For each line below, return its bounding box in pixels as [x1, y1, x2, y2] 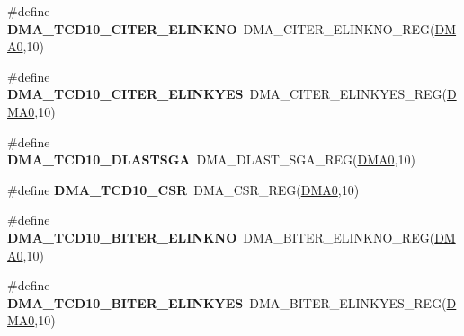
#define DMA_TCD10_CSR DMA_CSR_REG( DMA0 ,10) [7, 180, 360, 199]
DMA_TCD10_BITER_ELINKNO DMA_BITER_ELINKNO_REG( [7, 227, 435, 246]
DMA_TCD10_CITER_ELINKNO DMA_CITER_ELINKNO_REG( [7, 19, 435, 38]
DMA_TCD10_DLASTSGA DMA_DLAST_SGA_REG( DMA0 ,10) [7, 150, 415, 169]
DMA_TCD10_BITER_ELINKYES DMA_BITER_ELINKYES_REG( [7, 293, 447, 312]
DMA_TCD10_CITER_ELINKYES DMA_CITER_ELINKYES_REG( [7, 84, 447, 103]
